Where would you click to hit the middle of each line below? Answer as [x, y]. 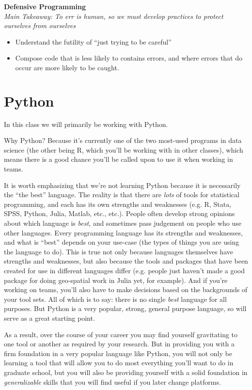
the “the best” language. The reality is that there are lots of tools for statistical [122, 195]
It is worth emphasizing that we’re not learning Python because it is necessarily [122, 185]
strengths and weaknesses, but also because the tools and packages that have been [126, 261]
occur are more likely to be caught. [67, 67]
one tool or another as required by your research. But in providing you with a [119, 344]
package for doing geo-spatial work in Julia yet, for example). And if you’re [116, 280]
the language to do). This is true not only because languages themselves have [118, 251]
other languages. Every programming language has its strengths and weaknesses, [123, 232]
